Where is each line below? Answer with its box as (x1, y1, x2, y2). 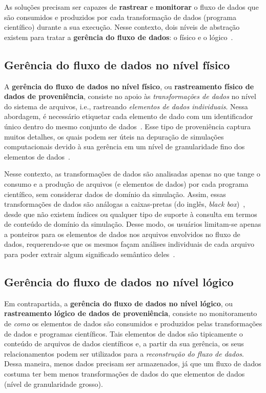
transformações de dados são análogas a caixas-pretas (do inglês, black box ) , (4, 199, 245, 209)
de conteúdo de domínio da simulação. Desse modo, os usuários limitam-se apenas (4, 219, 261, 229)
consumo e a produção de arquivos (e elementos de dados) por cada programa (4, 178, 249, 189)
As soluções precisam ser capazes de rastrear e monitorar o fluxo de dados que (4, 2, 259, 12)
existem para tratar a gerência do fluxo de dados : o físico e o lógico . (4, 31, 233, 42)
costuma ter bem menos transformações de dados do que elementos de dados (4, 368, 245, 379)
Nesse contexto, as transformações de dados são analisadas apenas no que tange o (4, 168, 260, 179)
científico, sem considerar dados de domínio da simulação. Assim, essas (4, 188, 226, 199)
